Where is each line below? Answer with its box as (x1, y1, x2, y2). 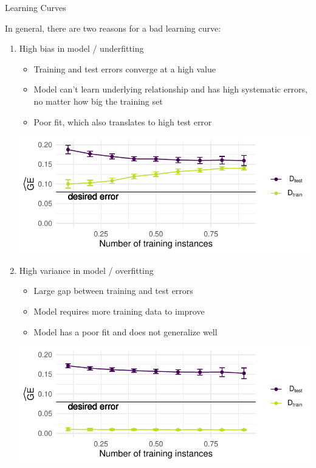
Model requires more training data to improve (33, 305, 205, 318)
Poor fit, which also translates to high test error (33, 115, 212, 128)
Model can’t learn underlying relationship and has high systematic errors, (33, 83, 307, 96)
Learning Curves (5, 1, 66, 13)
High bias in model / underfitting (19, 42, 144, 55)
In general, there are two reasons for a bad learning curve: (5, 21, 221, 34)
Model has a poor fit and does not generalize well (33, 325, 218, 338)
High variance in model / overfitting (19, 264, 154, 276)
